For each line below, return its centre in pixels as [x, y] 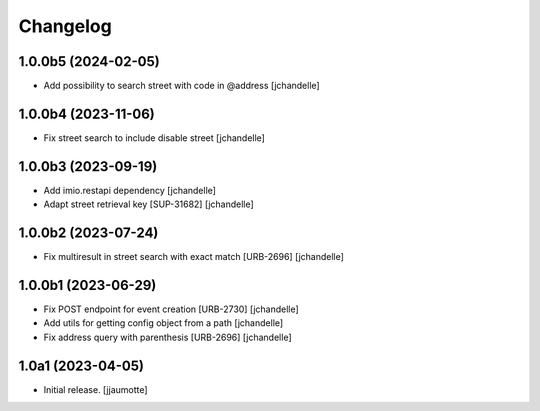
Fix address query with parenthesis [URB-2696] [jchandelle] [167, 337]
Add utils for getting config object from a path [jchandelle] [163, 323]
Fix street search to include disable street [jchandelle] [154, 137]
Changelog [65, 26]
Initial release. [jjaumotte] [96, 389]
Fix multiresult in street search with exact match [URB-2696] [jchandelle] [194, 257]
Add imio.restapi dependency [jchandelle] [130, 190]
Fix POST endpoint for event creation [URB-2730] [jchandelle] [171, 309]
